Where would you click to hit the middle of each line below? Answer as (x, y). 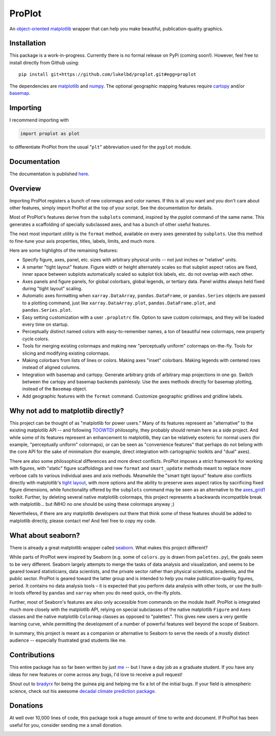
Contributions (32, 655)
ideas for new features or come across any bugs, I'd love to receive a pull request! (96, 674)
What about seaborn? (45, 535)
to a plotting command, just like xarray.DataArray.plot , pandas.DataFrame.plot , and (119, 303)
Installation (28, 43)
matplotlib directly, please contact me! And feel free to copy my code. (83, 521)
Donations (26, 706)
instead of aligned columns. (51, 367)
